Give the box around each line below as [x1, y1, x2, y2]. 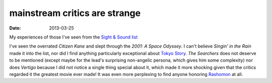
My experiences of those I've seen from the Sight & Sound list [9, 34, 138, 40]
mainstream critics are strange [9, 7, 141, 18]
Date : [9, 25, 21, 31]
